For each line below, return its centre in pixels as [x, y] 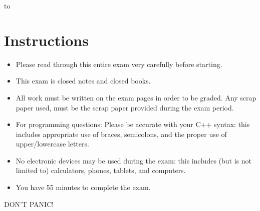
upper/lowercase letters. [52, 144]
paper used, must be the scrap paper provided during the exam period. [125, 107]
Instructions [46, 40]
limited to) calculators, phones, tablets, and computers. [101, 170]
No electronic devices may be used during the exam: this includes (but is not [134, 160]
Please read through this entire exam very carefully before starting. [119, 64]
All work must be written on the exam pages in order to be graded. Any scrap [136, 97]
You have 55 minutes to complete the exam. [83, 187]
